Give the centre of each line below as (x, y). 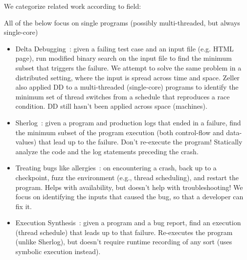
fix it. (23, 206)
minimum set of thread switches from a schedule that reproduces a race (123, 96)
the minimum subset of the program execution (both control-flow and (120, 132)
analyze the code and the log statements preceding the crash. (107, 151)
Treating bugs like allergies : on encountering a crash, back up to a (116, 168)
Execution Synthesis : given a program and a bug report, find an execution (128, 223)
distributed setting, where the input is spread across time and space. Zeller (127, 77)
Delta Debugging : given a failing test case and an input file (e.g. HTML (124, 48)
